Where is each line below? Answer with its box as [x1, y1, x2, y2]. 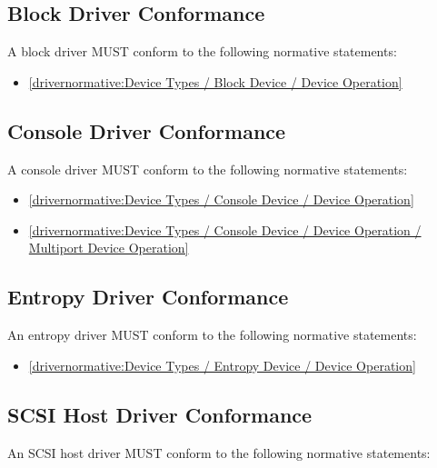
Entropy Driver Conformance [7, 283, 289, 311]
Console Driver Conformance [7, 116, 286, 144]
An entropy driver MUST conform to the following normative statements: [7, 325, 417, 344]
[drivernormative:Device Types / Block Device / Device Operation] [28, 72, 402, 91]
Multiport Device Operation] [28, 238, 189, 257]
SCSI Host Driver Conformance [7, 400, 313, 428]
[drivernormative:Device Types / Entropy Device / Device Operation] [28, 355, 416, 374]
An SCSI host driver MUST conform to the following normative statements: [7, 443, 431, 462]
